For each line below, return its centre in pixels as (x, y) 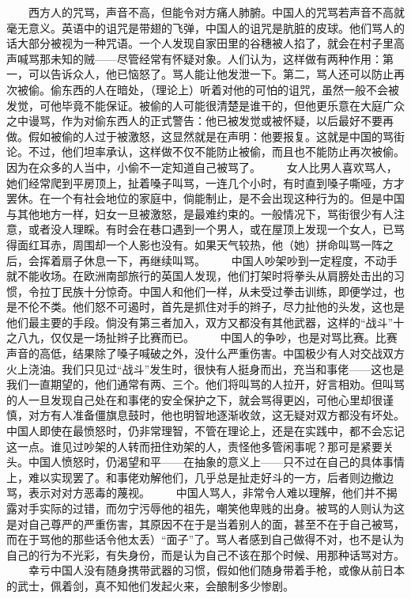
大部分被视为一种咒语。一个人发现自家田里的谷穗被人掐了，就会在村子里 (205, 43)
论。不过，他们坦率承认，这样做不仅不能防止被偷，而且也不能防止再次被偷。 (205, 152)
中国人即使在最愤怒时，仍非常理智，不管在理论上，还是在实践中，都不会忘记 (205, 431)
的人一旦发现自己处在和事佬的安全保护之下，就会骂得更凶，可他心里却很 (194, 399)
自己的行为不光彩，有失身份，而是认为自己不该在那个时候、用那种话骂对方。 (205, 554)
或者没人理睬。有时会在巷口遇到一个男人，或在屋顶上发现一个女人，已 (211, 229)
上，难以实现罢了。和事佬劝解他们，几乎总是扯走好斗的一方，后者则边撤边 (200, 477)
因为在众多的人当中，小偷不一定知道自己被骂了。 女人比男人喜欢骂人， (202, 167)
